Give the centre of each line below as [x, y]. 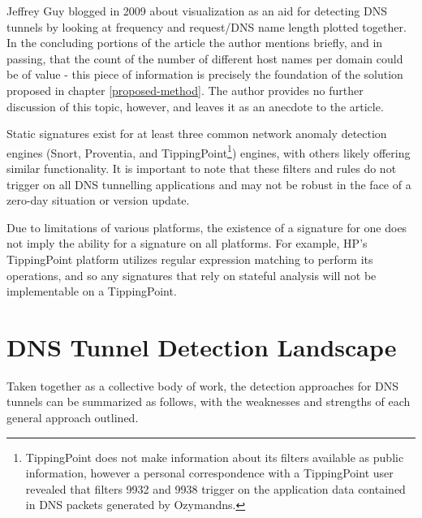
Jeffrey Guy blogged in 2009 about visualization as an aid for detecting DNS [197, 11]
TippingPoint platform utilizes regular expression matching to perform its [190, 259]
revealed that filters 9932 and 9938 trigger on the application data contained [215, 488]
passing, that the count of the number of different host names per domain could [205, 58]
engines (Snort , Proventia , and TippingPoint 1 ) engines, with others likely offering [209, 151]
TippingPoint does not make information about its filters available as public [215, 457]
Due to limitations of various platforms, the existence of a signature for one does [207, 227]
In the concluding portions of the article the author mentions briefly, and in [195, 43]
